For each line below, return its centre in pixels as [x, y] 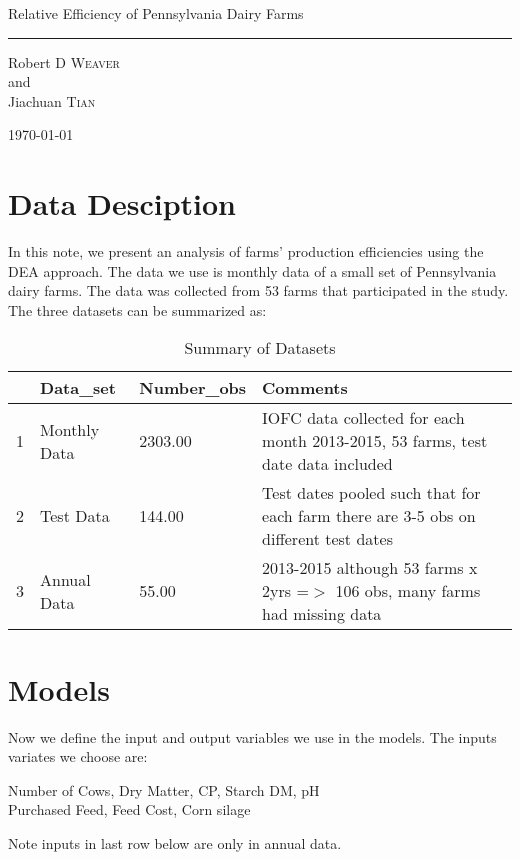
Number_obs [193, 388]
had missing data [322, 614]
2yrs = [285, 591]
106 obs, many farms [408, 591]
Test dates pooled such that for [371, 493]
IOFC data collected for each [363, 418]
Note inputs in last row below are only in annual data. [175, 842]
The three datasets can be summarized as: [137, 309]
